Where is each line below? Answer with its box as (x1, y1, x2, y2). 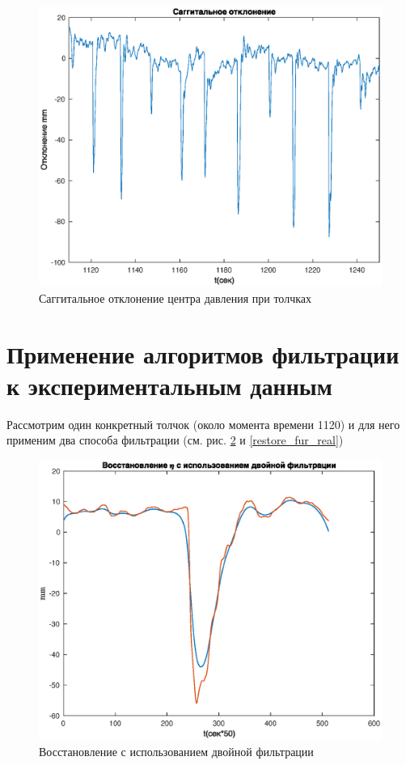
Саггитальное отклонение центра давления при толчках (39, 289, 311, 306)
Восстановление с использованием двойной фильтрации (39, 743, 314, 759)
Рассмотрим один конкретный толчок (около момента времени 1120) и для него (6, 415, 400, 432)
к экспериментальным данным (6, 368, 332, 402)
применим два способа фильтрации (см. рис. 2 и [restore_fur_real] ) (6, 431, 344, 448)
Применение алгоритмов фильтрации (6, 337, 400, 370)
